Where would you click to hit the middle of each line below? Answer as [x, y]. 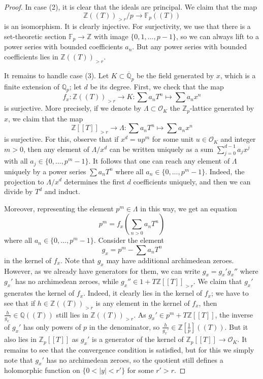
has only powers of [52, 326]
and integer [238, 139]
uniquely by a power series [45, 171]
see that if [20, 303]
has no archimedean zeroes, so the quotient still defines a [135, 359]
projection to [24, 181]
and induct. [62, 191]
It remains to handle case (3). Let [57, 75]
